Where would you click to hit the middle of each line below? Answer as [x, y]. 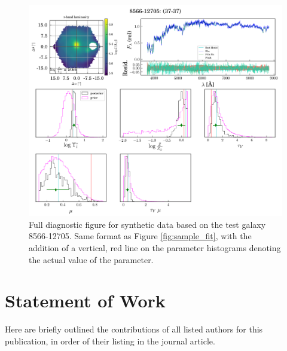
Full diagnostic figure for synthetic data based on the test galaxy [147, 224]
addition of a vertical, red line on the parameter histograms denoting [155, 247]
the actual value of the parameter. [91, 259]
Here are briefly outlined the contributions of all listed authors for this [134, 329]
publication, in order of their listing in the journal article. [110, 341]
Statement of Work [85, 300]
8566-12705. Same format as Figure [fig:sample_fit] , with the [140, 236]
